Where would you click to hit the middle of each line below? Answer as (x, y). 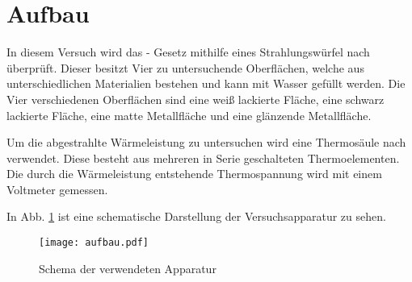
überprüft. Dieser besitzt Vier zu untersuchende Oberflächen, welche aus (185, 67)
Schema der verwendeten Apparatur (128, 268)
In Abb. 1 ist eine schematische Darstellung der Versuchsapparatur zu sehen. (196, 216)
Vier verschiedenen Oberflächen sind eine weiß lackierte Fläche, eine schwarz (195, 99)
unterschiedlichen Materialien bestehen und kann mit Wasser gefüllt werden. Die (206, 83)
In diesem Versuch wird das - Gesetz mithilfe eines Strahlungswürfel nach (188, 52)
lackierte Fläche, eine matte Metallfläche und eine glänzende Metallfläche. (189, 115)
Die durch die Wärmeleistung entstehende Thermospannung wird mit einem (194, 174)
